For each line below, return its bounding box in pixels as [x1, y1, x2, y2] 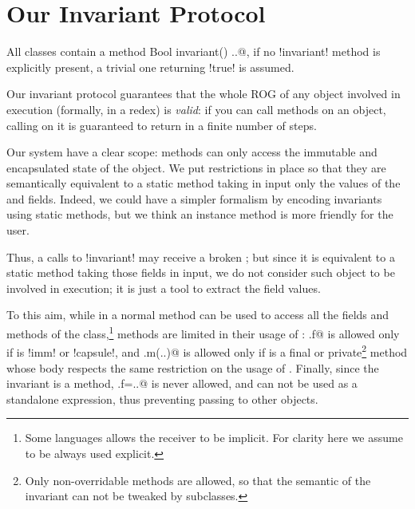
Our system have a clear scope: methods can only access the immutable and [6, 144, 377, 160]
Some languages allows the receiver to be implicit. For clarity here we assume [25, 429, 403, 446]
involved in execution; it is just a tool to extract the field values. [6, 279, 321, 296]
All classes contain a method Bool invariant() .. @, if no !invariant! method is [6, 43, 381, 60]
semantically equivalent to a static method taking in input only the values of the [6, 175, 401, 191]
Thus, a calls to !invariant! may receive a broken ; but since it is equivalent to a [6, 248, 395, 265]
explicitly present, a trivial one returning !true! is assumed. [6, 58, 294, 75]
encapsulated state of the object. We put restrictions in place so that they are [6, 159, 386, 176]
